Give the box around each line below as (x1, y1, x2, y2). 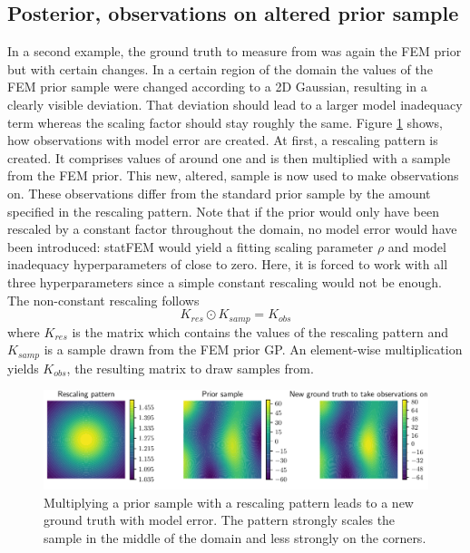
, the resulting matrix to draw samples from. (66, 358, 314, 377)
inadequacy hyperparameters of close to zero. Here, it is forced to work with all (7, 255, 448, 274)
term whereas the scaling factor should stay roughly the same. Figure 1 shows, (7, 112, 444, 131)
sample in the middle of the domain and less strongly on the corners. (44, 528, 426, 547)
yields (7, 358, 39, 377)
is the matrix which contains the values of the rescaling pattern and (72, 322, 449, 341)
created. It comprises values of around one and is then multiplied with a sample (7, 148, 451, 167)
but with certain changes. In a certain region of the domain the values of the (7, 59, 433, 78)
